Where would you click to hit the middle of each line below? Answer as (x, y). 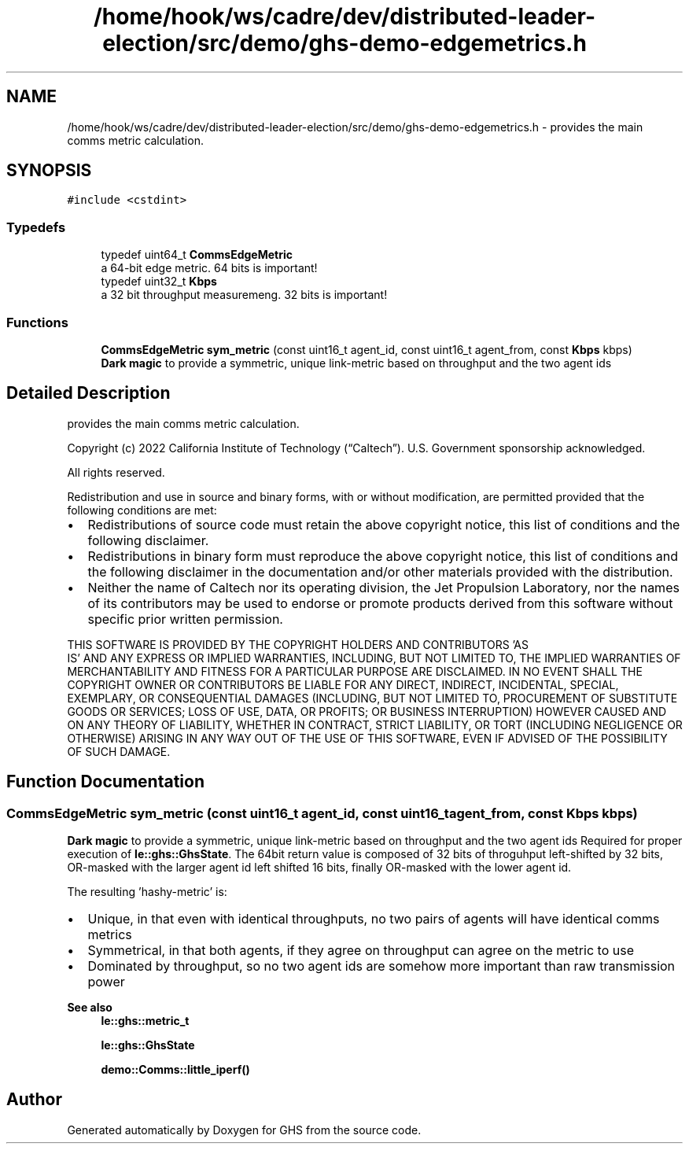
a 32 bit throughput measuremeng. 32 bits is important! (244, 295)
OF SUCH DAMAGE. (119, 751)
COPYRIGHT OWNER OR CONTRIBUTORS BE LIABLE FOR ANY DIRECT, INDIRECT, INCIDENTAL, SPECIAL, (343, 684)
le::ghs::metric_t (145, 1021)
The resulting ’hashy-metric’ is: (147, 892)
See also (90, 1007)
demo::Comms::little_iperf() (175, 1069)
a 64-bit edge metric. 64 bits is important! (209, 268)
